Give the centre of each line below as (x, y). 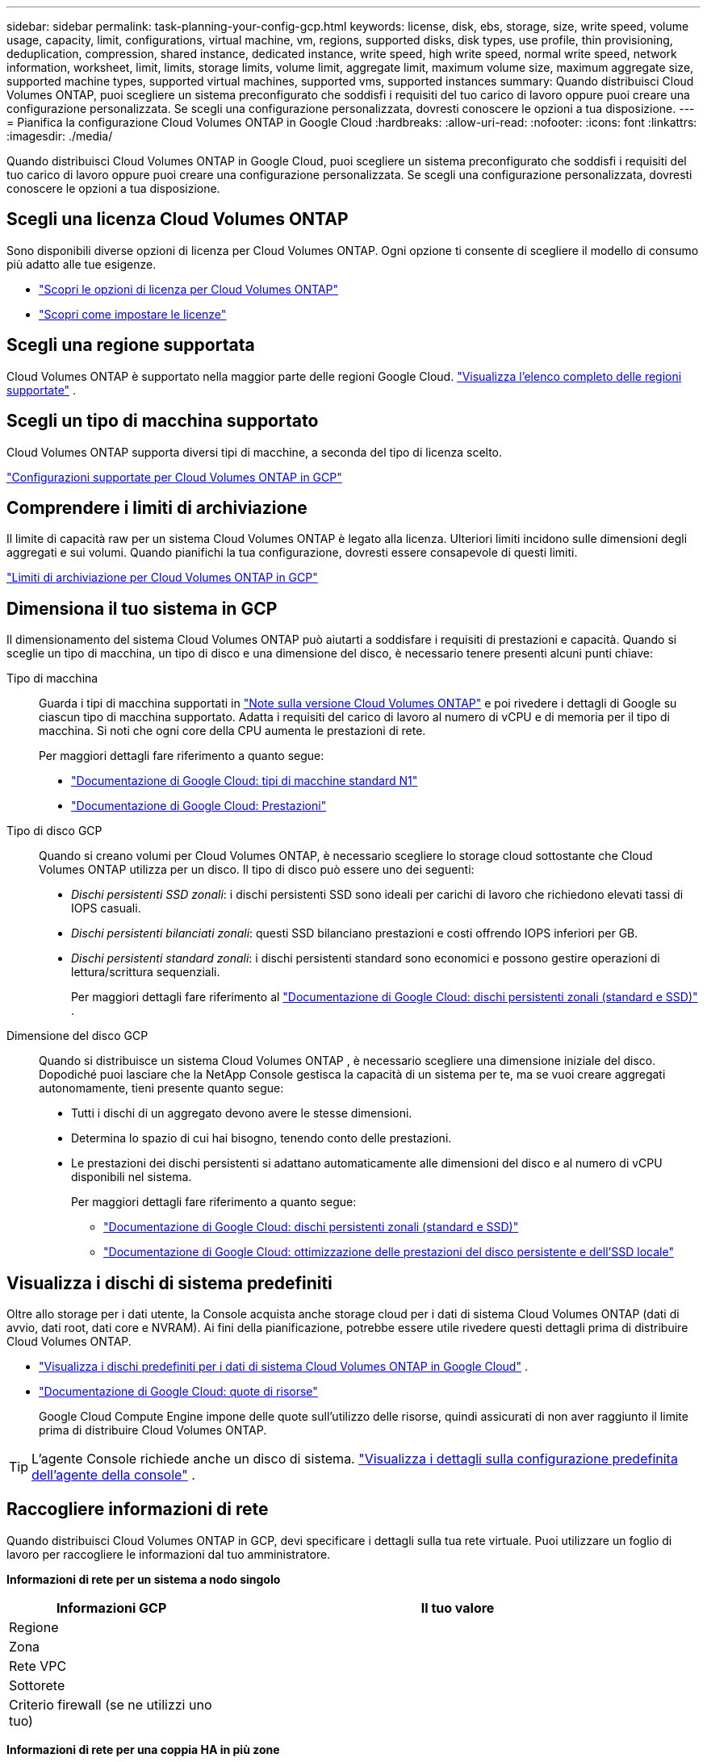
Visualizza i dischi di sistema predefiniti (169, 1283)
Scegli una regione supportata (131, 345)
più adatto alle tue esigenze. (82, 264)
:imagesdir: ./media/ (60, 136)
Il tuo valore (458, 1608)
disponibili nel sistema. (132, 1177)
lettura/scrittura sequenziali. (146, 972)
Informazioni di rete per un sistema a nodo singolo (144, 1579)
